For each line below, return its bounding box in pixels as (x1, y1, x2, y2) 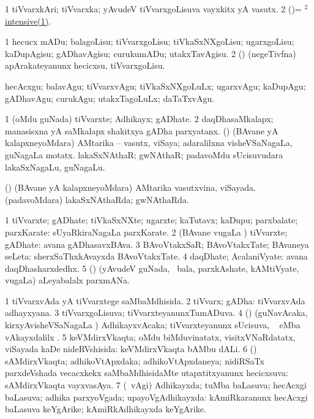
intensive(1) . (5, 14, 51, 27)
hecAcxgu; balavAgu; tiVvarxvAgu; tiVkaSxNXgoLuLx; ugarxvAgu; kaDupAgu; (5, 79, 306, 92)
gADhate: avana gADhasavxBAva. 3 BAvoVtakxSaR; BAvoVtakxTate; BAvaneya (5, 237, 309, 250)
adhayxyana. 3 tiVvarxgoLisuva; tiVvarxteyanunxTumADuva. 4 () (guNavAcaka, (5, 306, 308, 319)
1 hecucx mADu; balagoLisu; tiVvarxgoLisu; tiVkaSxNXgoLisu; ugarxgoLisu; (5, 35, 294, 48)
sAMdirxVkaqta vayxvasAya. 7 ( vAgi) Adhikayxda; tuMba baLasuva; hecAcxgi (5, 379, 307, 391)
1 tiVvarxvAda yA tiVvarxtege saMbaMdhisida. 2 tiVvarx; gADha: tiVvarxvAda (5, 294, 305, 307)
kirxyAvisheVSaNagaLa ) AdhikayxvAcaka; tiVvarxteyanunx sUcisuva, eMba (5, 318, 301, 331)
